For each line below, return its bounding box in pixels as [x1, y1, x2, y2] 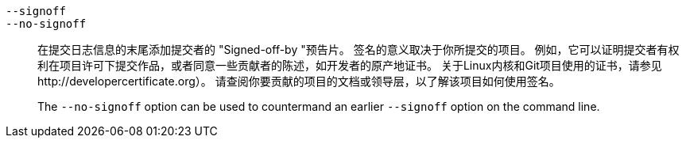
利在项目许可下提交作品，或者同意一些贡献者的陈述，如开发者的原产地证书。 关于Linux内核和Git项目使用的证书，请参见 [37, 59, 662, 72]
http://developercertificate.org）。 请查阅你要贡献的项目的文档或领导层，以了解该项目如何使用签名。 [37, 74, 560, 88]
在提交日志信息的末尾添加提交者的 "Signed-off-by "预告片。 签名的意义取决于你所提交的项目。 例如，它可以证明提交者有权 [37, 43, 680, 56]
